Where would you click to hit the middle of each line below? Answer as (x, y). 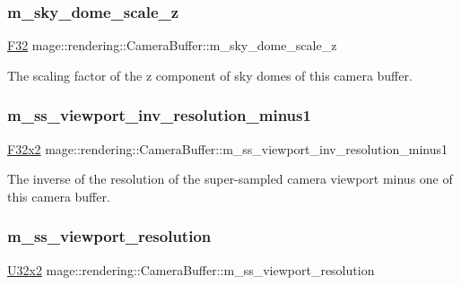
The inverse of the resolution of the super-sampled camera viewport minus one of (230, 179)
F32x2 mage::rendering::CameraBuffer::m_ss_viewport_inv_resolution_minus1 (227, 148)
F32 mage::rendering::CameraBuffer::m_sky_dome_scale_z (172, 45)
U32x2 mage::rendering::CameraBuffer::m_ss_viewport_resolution (191, 269)
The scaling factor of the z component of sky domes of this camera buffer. (210, 75)
